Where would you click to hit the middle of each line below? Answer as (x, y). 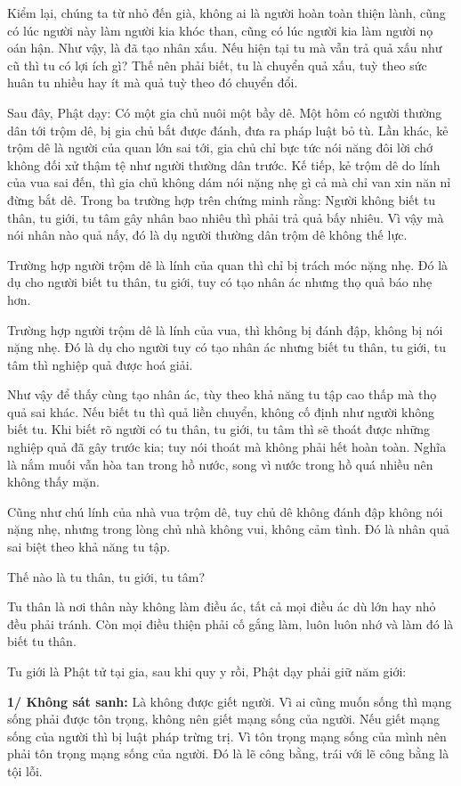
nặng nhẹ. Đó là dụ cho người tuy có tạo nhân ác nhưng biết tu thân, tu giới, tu (226, 347)
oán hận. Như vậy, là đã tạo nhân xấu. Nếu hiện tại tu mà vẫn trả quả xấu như (225, 48)
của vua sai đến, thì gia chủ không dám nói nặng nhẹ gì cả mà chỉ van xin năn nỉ (229, 182)
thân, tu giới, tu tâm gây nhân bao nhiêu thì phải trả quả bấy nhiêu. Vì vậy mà (226, 217)
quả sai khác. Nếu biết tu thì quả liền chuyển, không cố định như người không (221, 411)
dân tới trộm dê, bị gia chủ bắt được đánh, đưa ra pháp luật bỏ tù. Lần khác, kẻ (228, 130)
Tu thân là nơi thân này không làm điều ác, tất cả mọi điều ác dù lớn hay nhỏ (222, 606)
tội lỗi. (25, 770)
